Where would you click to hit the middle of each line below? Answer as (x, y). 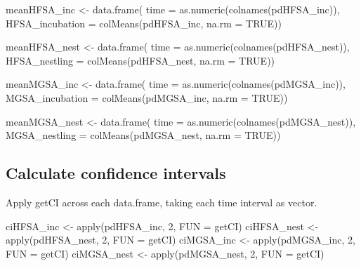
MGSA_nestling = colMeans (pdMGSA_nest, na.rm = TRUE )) (143, 135)
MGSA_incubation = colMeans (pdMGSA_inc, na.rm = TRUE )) (147, 97)
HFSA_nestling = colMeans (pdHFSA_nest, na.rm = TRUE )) (140, 60)
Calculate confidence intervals (116, 173)
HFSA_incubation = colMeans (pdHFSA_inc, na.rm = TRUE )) (144, 23)
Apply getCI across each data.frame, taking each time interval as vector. (162, 202)
